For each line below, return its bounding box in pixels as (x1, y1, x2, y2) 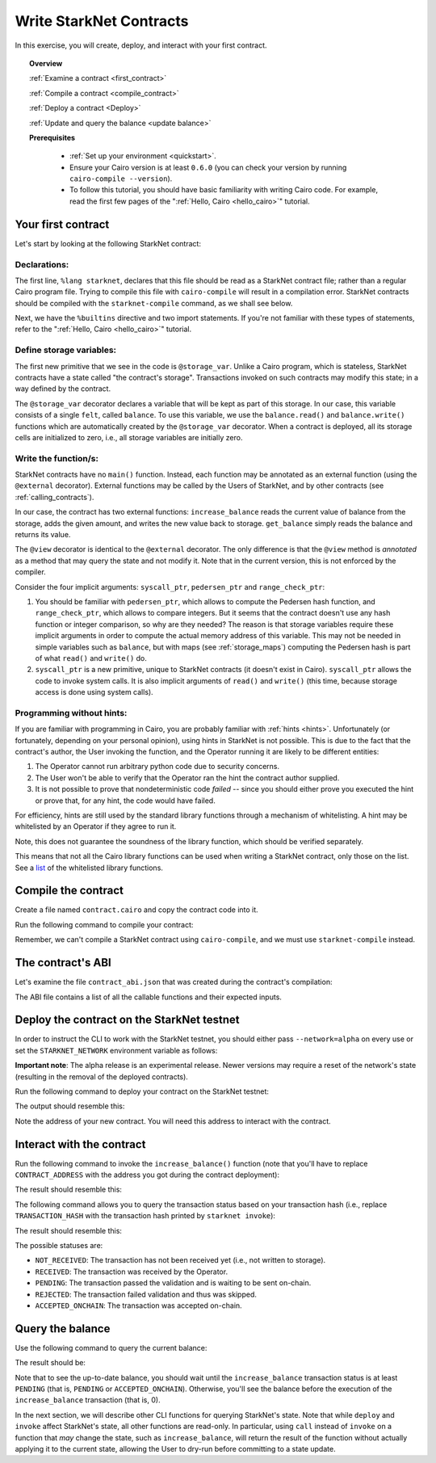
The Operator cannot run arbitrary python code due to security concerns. (35, 762, 280, 771)
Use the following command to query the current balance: (15, 1343, 208, 1352)
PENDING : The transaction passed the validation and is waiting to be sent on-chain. (35, 1278, 312, 1288)
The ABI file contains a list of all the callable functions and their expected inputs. (15, 992, 283, 1002)
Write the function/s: (15, 452, 99, 464)
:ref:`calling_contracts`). (15, 492, 94, 502)
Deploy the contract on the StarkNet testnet (15, 1013, 240, 1027)
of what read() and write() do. (35, 653, 147, 662)
